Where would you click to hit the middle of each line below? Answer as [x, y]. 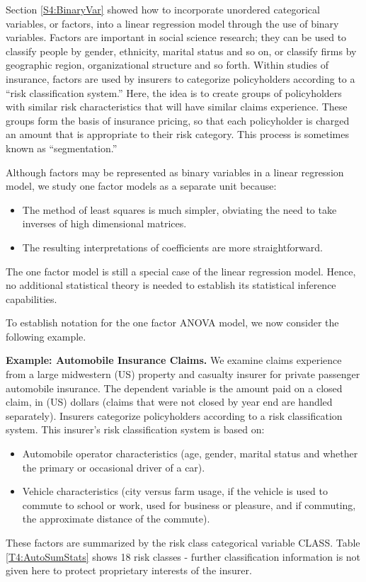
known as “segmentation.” [62, 148]
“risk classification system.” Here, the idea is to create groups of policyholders [174, 92]
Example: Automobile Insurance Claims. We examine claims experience [174, 360]
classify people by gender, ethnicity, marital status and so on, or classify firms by [181, 51]
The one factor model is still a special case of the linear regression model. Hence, [181, 271]
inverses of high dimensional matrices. [104, 223]
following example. [46, 336]
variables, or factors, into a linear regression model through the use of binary [172, 23]
